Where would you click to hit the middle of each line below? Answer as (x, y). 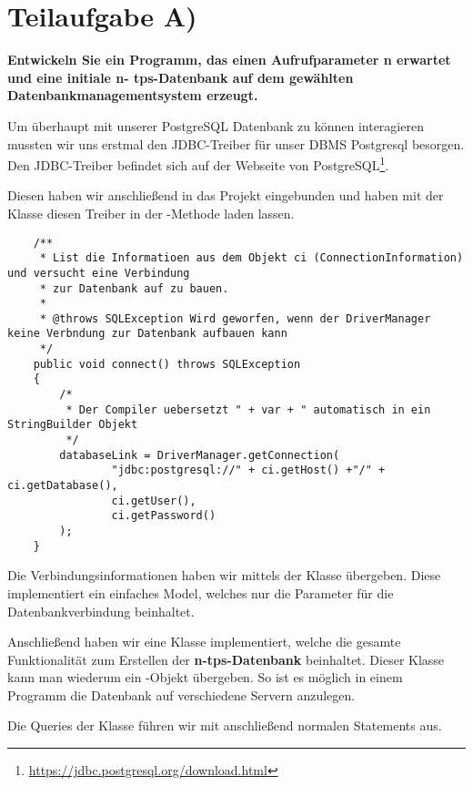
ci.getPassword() (164, 516)
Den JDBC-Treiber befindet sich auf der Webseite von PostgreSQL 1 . (198, 163)
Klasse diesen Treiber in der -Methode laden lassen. (151, 213)
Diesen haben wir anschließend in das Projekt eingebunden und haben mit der (226, 195)
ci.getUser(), (154, 500)
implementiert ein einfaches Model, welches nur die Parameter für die (201, 592)
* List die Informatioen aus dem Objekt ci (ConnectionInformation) (252, 258)
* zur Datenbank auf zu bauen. (134, 288)
